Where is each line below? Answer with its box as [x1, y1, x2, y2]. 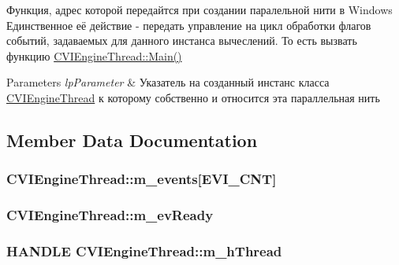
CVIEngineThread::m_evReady [6, 205, 214, 225]
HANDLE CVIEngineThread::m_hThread [6, 241, 282, 260]
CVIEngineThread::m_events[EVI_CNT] [6, 169, 277, 189]
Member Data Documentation [6, 127, 258, 152]
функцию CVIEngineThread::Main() [6, 47, 182, 64]
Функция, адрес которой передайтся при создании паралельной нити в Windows [6, 2, 393, 17]
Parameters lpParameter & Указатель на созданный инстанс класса [6, 74, 330, 90]
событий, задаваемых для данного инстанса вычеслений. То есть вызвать [6, 32, 357, 49]
